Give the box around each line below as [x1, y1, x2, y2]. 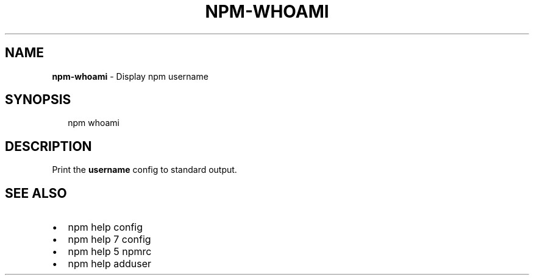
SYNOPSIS [5, 92, 71, 108]
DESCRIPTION [5, 138, 92, 154]
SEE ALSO [5, 185, 67, 201]
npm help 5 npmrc [68, 245, 152, 258]
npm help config [68, 221, 143, 234]
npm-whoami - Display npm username [52, 71, 208, 82]
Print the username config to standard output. [52, 164, 237, 175]
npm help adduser [68, 257, 152, 270]
